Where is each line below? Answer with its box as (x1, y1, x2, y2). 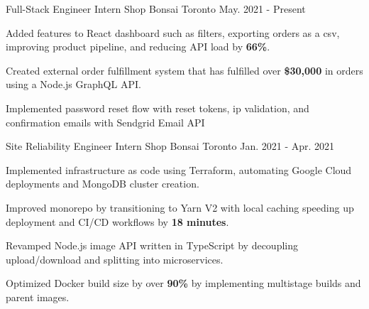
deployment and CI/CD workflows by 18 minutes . (6, 214, 229, 229)
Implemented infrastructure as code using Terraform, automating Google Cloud (6, 162, 352, 177)
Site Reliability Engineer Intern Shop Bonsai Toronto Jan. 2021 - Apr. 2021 (6, 139, 335, 153)
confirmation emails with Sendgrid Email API (6, 114, 205, 129)
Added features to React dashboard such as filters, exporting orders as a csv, (6, 25, 340, 40)
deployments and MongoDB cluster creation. (6, 176, 199, 191)
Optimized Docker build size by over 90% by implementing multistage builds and (6, 276, 361, 291)
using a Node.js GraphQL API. (6, 77, 141, 92)
